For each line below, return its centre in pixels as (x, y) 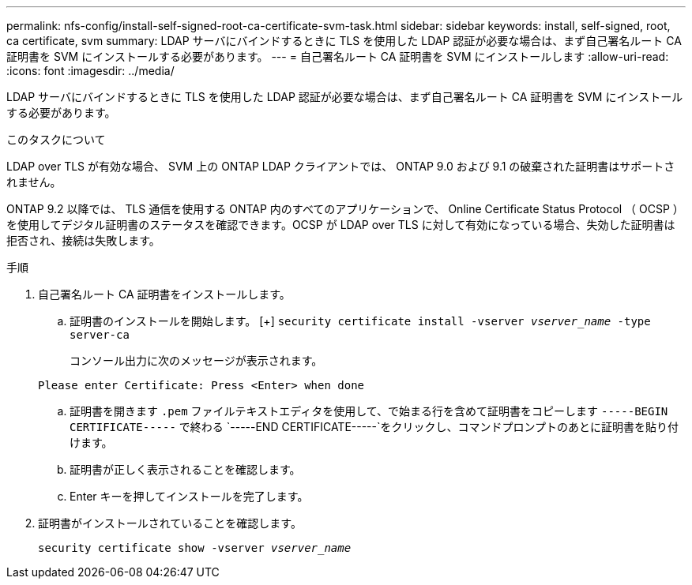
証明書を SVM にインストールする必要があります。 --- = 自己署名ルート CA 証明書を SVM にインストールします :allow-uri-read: (338, 56)
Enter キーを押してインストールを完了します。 (189, 496)
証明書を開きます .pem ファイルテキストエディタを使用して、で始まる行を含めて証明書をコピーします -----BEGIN (369, 411)
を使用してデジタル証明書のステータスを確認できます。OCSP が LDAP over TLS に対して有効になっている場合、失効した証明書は (341, 225)
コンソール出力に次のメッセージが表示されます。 (196, 360)
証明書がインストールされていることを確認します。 (170, 523)
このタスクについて (56, 139)
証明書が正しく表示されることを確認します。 (185, 469)
